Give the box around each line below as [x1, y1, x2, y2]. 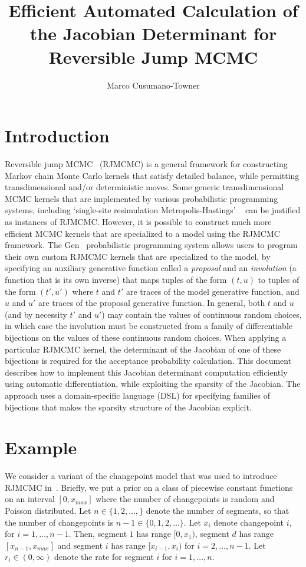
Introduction [5, 123, 110, 148]
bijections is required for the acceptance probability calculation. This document [5, 354, 292, 367]
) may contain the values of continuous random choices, [101, 308, 302, 320]
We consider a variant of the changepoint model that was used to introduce [5, 470, 277, 482]
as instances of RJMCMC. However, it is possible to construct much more [5, 216, 272, 227]
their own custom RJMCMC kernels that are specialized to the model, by [5, 250, 271, 262]
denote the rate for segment [54, 550, 154, 563]
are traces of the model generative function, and [126, 285, 300, 297]
